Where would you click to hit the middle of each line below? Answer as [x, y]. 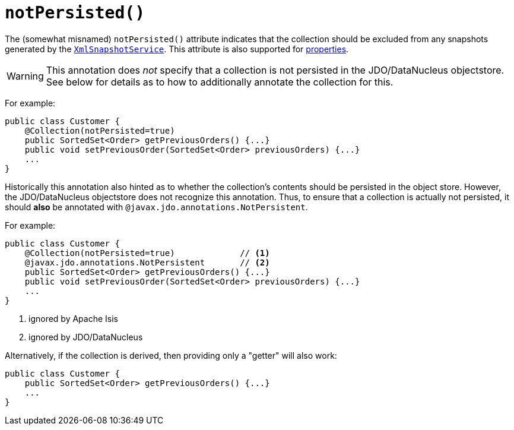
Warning [25, 76]
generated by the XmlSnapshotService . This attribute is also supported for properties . [177, 49]
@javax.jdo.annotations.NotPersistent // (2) [147, 262]
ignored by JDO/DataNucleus [86, 337]
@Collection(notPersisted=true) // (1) [147, 253]
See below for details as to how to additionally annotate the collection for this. [220, 82]
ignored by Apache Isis [73, 318]
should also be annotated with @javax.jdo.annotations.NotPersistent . [156, 207]
